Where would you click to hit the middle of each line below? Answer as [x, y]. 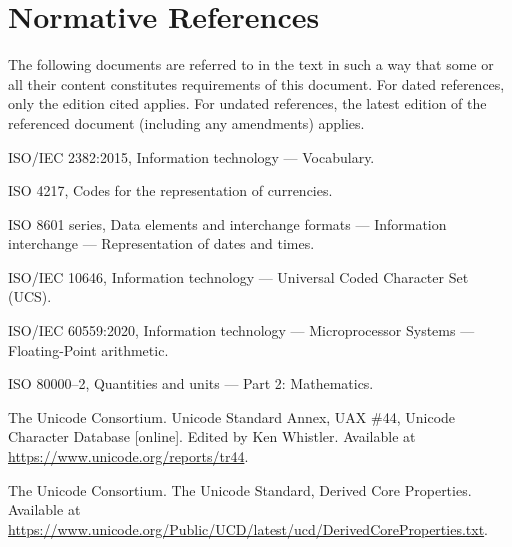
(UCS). [30, 296]
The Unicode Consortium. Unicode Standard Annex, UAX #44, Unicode [232, 416]
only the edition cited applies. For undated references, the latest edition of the [247, 103]
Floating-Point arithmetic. [88, 349]
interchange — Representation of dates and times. [161, 243]
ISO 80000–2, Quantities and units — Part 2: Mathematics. [191, 383]
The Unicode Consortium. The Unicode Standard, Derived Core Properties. [240, 489]
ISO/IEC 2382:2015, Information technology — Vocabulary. [191, 156]
